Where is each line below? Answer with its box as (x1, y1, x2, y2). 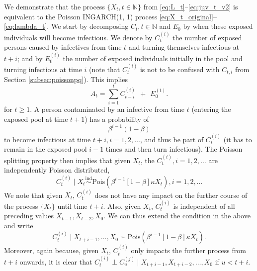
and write (4, 220, 33, 231)
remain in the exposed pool (4, 144, 87, 154)
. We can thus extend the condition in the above (103, 210, 251, 221)
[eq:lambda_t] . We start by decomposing (4, 21, 129, 31)
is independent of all (173, 200, 235, 211)
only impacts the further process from (131, 245, 246, 256)
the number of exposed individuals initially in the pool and (63, 53, 243, 63)
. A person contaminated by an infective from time (30, 104, 185, 114)
